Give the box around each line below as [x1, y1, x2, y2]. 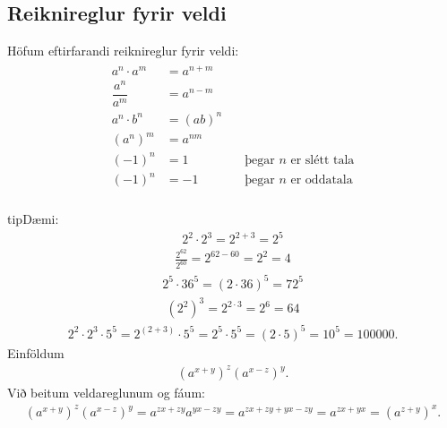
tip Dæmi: [7, 210, 59, 228]
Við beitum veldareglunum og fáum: [7, 383, 205, 402]
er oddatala [290, 174, 353, 187]
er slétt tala [290, 153, 355, 167]
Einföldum [7, 343, 64, 362]
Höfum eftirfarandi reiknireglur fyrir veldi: [7, 41, 239, 60]
